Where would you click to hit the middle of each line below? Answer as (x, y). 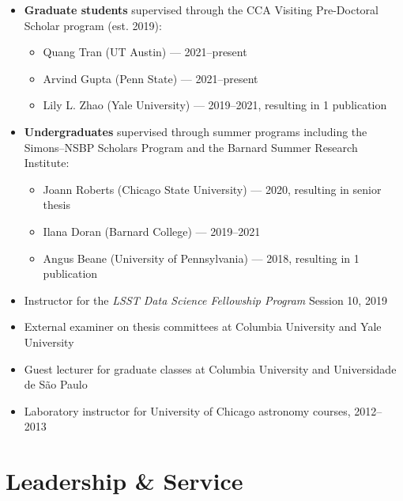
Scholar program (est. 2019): (93, 25)
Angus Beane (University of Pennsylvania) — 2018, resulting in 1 (201, 258)
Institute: (47, 163)
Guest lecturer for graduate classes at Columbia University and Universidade (210, 368)
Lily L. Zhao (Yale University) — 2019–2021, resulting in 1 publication (215, 105)
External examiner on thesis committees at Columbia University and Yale (203, 326)
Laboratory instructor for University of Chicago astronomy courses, (187, 410)
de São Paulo (56, 384)
